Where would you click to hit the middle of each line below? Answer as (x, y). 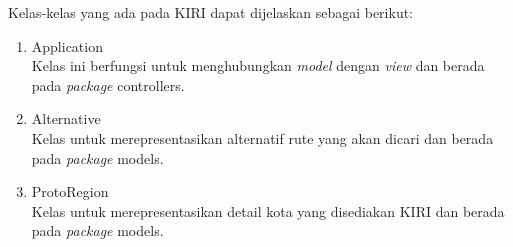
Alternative (66, 118)
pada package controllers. (108, 84)
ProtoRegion (70, 191)
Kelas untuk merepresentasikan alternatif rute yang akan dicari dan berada (262, 137)
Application (67, 45)
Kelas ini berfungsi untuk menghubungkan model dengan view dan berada (258, 65)
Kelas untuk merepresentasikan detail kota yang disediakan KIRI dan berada (268, 210)
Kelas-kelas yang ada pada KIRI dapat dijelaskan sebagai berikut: (211, 12)
